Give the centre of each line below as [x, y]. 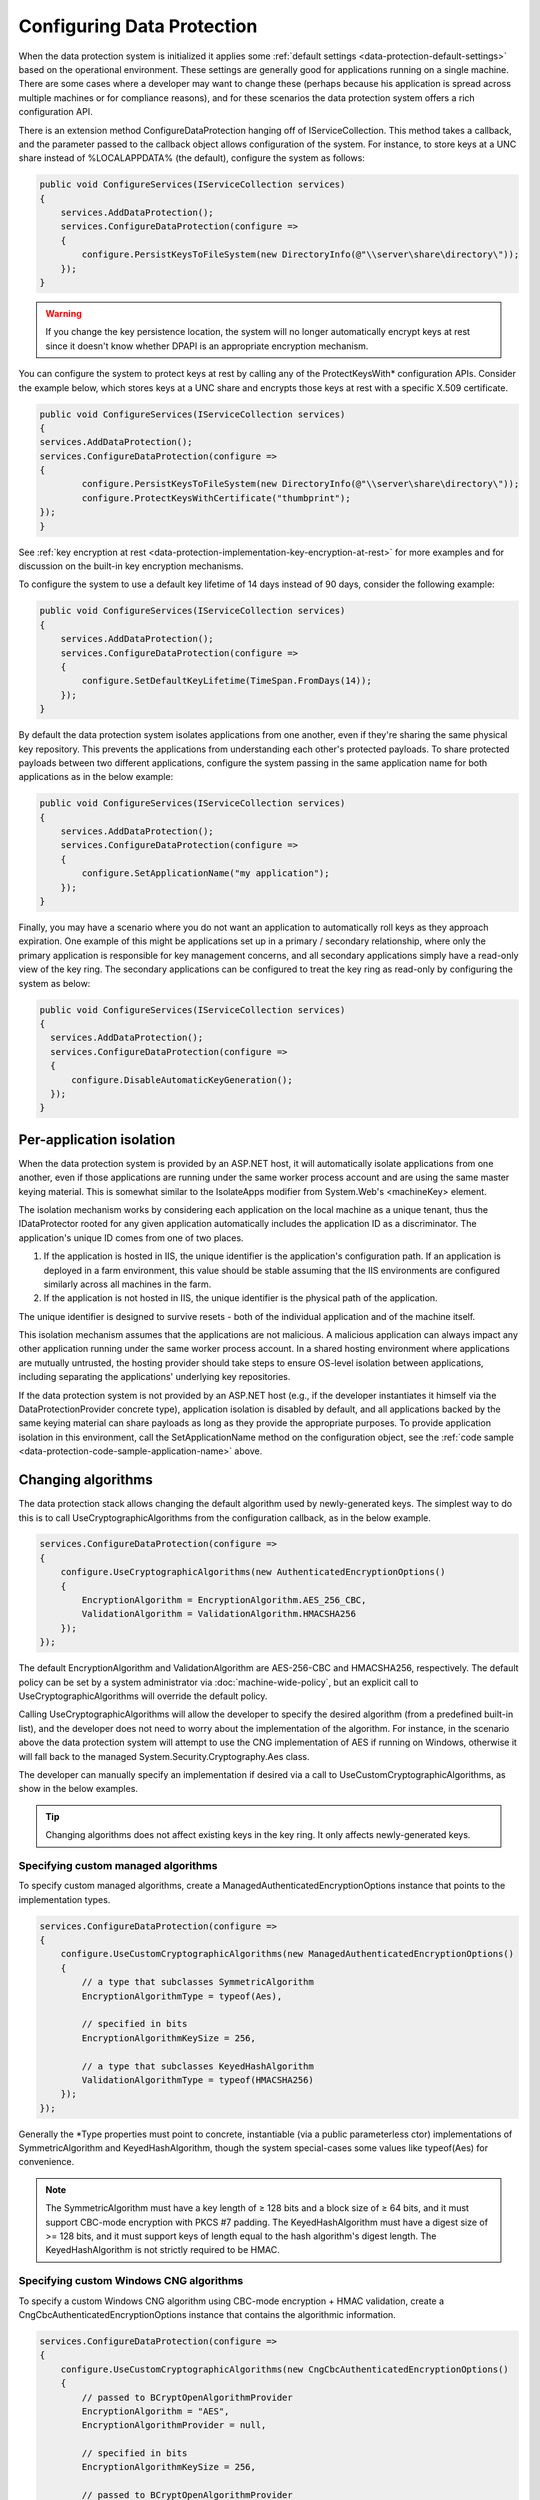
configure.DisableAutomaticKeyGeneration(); [182, 1079]
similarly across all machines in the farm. [127, 1284]
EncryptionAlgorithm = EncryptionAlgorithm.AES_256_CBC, [224, 1600]
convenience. [46, 2162]
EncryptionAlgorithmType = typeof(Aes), [182, 1996]
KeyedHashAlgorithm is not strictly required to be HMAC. [162, 2250]
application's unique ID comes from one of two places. [131, 1237]
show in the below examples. [78, 1789]
